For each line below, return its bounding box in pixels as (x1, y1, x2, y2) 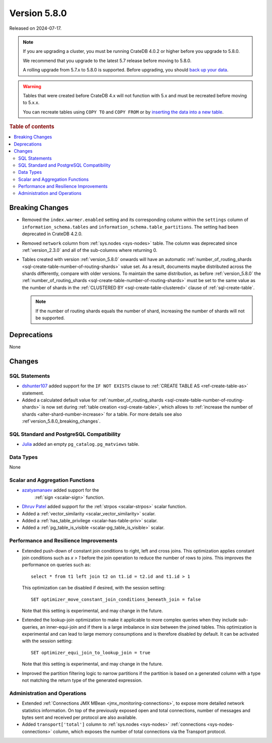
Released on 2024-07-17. (9, 25, 62, 31)
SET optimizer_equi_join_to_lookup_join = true (31, 650, 151, 655)
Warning (23, 83, 41, 89)
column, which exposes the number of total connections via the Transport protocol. (53, 728, 226, 734)
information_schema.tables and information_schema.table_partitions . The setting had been (22, 224, 239, 230)
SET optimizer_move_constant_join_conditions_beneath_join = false (31, 596, 201, 602)
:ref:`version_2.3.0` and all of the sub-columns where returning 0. (22, 247, 158, 253)
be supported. (35, 315, 65, 321)
